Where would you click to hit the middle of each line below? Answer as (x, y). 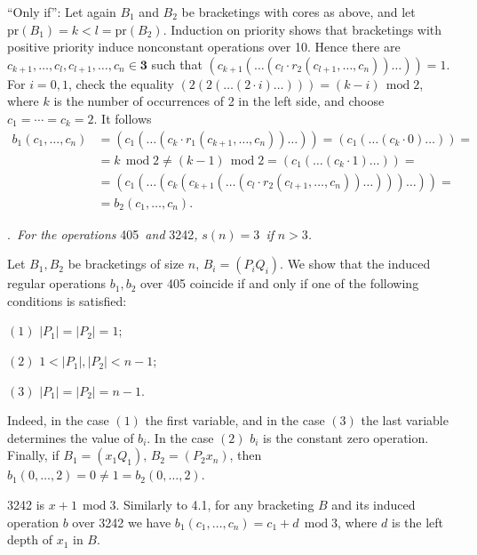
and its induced (374, 505)
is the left (418, 522)
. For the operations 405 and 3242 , (103, 233)
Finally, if (33, 455)
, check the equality (121, 83)
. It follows (123, 118)
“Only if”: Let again (62, 12)
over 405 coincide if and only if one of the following (280, 283)
